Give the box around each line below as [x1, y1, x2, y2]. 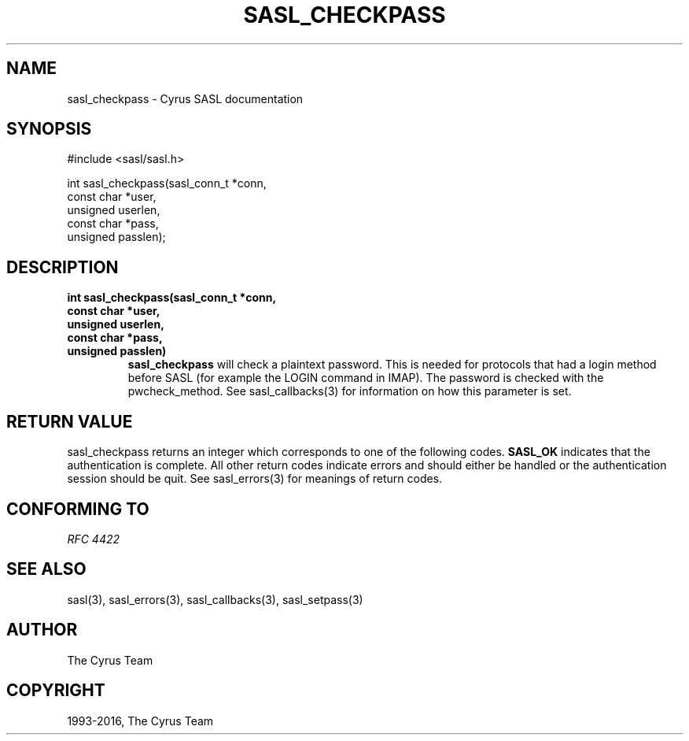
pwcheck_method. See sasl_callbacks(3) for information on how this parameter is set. [127, 384, 572, 398]
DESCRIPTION [6, 257, 119, 277]
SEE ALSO [6, 559, 87, 580]
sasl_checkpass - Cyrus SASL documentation [67, 91, 304, 106]
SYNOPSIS [6, 119, 92, 139]
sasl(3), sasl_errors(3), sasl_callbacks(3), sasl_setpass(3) [67, 592, 363, 606]
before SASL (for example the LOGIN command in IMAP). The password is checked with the [127, 371, 604, 385]
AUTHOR [6, 620, 78, 640]
